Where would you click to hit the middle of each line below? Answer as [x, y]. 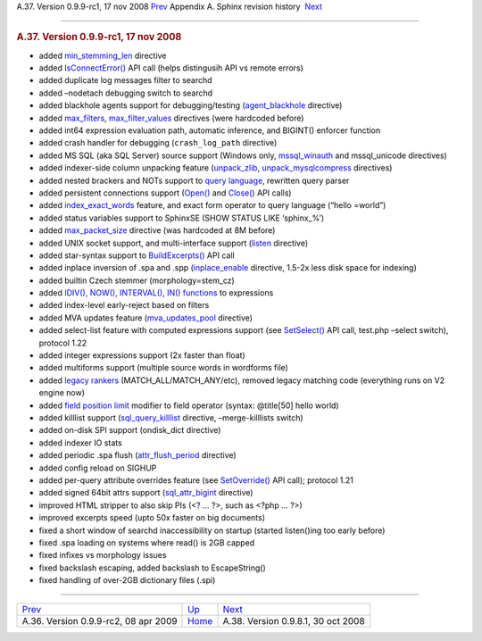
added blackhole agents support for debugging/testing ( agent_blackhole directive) [191, 105]
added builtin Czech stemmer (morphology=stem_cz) [137, 280]
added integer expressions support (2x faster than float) [142, 355]
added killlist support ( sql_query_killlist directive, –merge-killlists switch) [171, 417]
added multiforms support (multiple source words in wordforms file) [164, 368]
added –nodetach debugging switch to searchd [126, 93]
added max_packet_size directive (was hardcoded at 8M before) [157, 230]
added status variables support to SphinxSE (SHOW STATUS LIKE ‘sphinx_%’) [182, 218]
